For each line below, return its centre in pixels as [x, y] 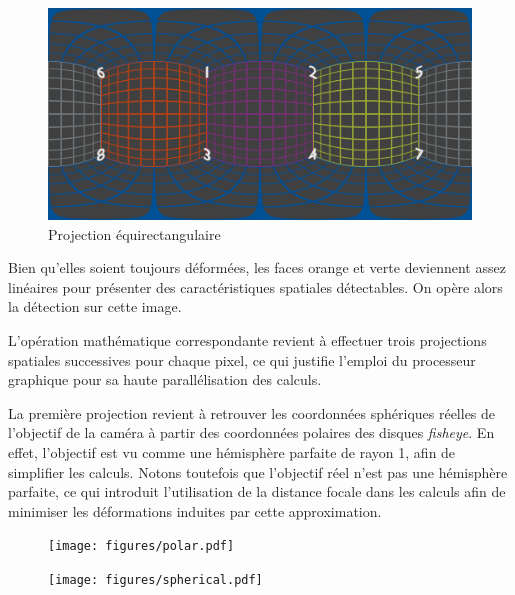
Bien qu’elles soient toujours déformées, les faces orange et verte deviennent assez [257, 267]
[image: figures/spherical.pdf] [155, 579]
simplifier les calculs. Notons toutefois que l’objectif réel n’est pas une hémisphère [258, 471]
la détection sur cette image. [95, 306]
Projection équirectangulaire [134, 233]
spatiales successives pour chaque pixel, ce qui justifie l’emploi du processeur [242, 359]
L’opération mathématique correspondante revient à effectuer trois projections [247, 339]
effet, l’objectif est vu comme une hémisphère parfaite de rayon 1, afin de [232, 451]
